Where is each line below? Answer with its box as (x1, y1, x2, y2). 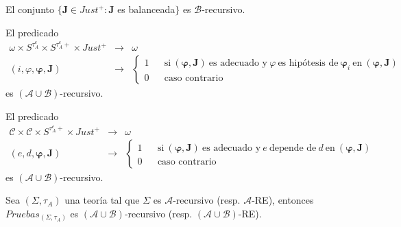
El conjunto (5, 2, 54, 16)
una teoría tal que (64, 193, 140, 207)
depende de (269, 143, 317, 153)
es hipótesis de (278, 58, 339, 69)
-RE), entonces (252, 193, 314, 207)
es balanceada (117, 2, 175, 16)
